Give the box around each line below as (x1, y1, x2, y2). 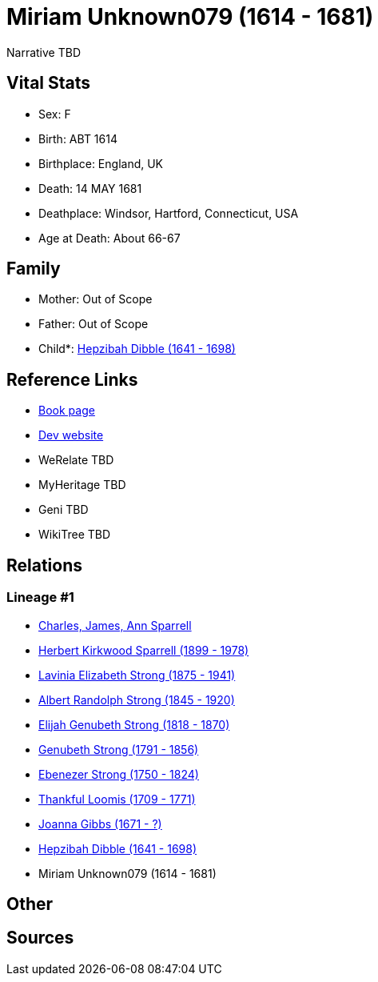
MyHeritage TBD (38, 478, 126, 492)
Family (6, 259, 61, 279)
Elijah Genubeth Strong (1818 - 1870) (38, 717, 230, 731)
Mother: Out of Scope (38, 292, 153, 307)
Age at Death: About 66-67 (38, 230, 181, 245)
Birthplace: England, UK (38, 156, 164, 170)
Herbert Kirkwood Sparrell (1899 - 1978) (38, 643, 249, 657)
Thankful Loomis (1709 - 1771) (38, 792, 196, 806)
